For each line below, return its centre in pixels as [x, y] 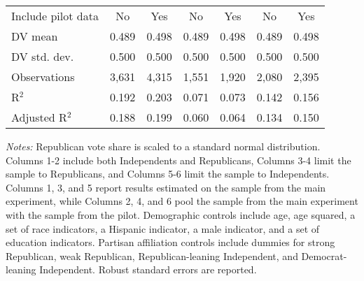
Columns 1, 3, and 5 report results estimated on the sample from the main [166, 187]
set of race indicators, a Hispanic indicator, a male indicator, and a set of [163, 228]
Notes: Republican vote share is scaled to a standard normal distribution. [163, 146]
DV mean [35, 36]
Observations [43, 77]
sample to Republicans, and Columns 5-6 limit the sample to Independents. [168, 174]
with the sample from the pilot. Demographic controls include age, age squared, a [181, 214]
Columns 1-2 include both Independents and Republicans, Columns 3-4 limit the [178, 160]
